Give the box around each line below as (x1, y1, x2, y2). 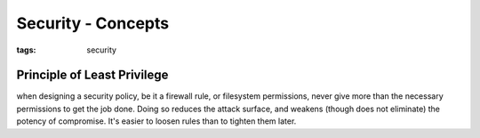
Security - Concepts (16, 13, 169, 33)
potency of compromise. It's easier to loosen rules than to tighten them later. (16, 116, 297, 126)
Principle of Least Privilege (16, 68, 169, 83)
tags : (16, 45, 36, 55)
